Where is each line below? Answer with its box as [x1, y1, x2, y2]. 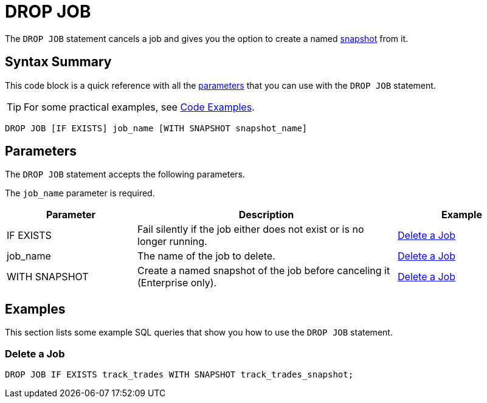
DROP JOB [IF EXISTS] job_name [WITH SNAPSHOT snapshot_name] [5, 123, 308, 133]
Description [238, 208, 294, 221]
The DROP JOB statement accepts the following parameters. [5, 169, 245, 180]
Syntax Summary [5, 54, 112, 70]
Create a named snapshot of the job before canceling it [137, 264, 390, 277]
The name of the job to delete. [137, 250, 275, 263]
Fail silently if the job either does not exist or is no [137, 223, 364, 236]
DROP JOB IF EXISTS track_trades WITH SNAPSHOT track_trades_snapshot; [5, 370, 354, 380]
